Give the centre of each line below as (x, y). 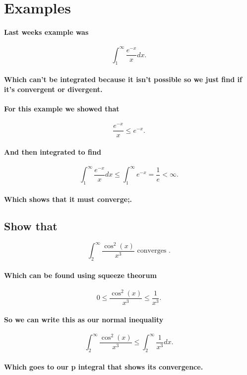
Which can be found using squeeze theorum (80, 275)
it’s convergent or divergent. (53, 89)
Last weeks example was (46, 32)
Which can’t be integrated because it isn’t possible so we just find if (123, 79)
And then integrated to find (53, 151)
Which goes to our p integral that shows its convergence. (104, 366)
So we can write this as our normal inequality (84, 319)
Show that (31, 226)
